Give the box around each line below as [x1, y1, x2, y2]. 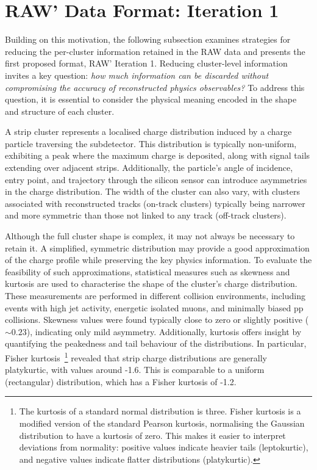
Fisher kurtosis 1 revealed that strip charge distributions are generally [5, 349, 267, 364]
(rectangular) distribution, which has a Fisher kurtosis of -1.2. [5, 375, 237, 388]
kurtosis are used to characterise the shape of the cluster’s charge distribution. [5, 277, 297, 290]
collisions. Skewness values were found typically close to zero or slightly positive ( [5, 313, 309, 326]
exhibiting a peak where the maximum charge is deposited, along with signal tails [5, 149, 310, 162]
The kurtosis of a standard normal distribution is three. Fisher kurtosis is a [19, 405, 301, 418]
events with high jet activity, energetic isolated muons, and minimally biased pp [5, 301, 304, 314]
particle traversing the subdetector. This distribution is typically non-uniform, [5, 137, 297, 150]
